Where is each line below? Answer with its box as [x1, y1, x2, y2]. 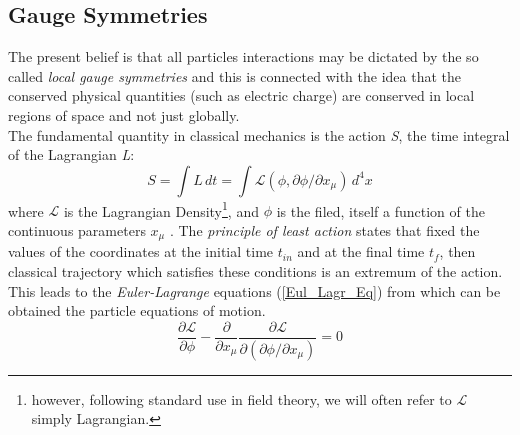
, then [439, 241, 476, 262]
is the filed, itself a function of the [276, 200, 485, 221]
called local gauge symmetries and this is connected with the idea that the [8, 65, 462, 86]
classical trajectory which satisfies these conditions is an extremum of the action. [8, 261, 503, 282]
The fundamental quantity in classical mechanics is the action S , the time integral [8, 124, 510, 145]
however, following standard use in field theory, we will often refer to [31, 388, 452, 409]
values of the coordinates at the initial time [8, 241, 274, 262]
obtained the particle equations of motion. [8, 300, 266, 321]
